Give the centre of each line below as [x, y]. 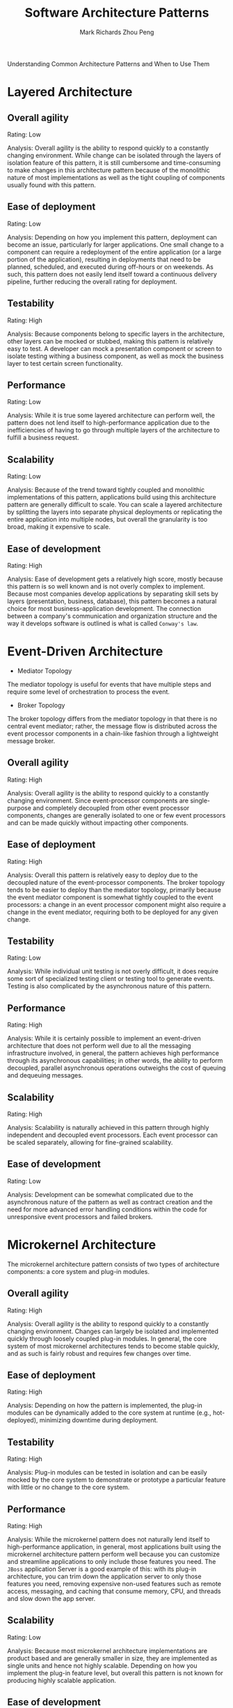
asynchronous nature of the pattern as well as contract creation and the [110, 1202]
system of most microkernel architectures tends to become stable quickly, [113, 1346]
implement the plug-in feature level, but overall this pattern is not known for [115, 1672]
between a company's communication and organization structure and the [112, 616]
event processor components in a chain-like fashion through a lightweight [113, 733]
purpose [19, 808]
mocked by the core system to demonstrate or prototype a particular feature [116, 1480]
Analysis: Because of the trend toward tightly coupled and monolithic [106, 490]
